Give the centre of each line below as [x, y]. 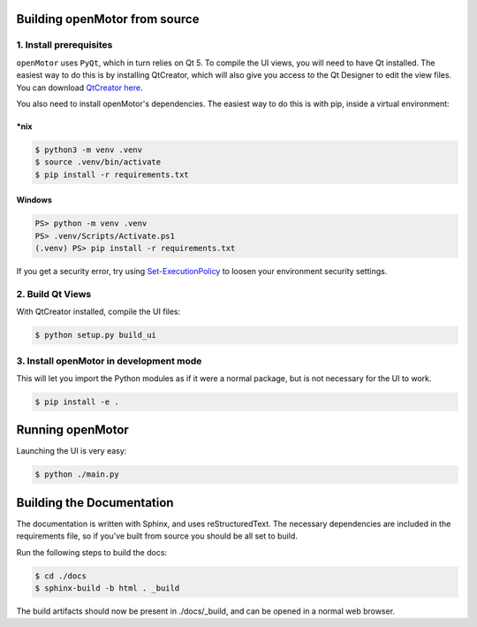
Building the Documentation [95, 503]
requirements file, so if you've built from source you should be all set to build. [157, 536]
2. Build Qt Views [54, 294]
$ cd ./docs [61, 576]
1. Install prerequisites [64, 45]
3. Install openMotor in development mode [109, 361]
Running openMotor [73, 430]
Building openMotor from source [108, 19]
